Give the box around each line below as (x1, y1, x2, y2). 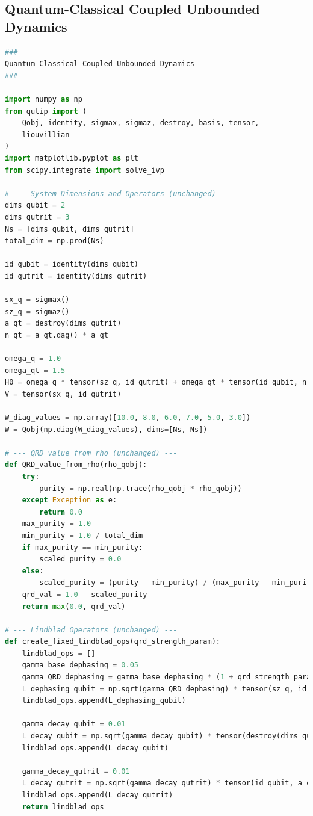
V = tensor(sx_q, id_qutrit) (5, 389, 122, 398)
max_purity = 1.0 (22, 519, 91, 528)
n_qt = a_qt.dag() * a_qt (5, 330, 108, 339)
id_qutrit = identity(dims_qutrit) (5, 271, 147, 280)
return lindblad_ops (22, 802, 104, 811)
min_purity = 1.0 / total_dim (22, 531, 143, 540)
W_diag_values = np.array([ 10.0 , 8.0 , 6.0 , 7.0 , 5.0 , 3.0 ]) (5, 413, 251, 422)
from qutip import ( (5, 107, 87, 116)
